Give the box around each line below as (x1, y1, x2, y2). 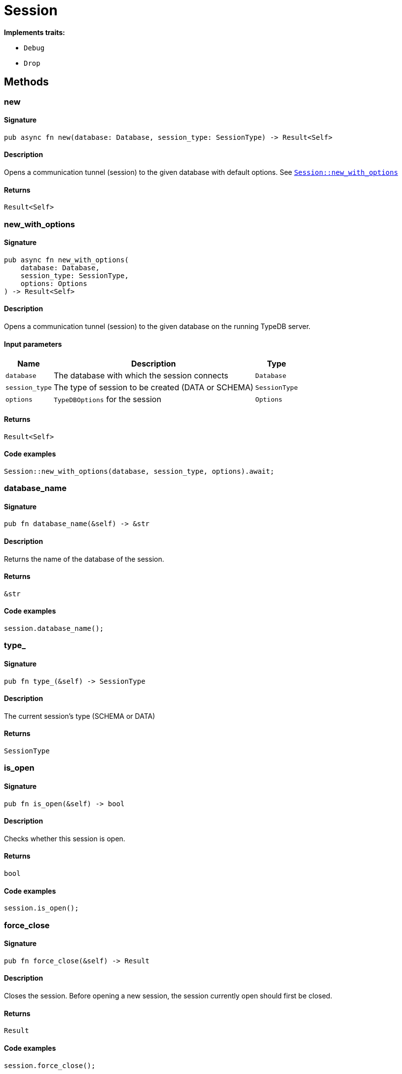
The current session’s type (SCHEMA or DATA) (4, 711, 155, 720)
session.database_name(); (4, 624, 104, 632)
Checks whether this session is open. (4, 834, 125, 843)
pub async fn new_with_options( (4, 255, 129, 264)
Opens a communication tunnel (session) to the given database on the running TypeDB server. (4, 322, 311, 331)
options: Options (20, 279, 87, 288)
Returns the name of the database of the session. (4, 554, 164, 563)
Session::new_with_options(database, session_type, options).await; (4, 467, 274, 475)
